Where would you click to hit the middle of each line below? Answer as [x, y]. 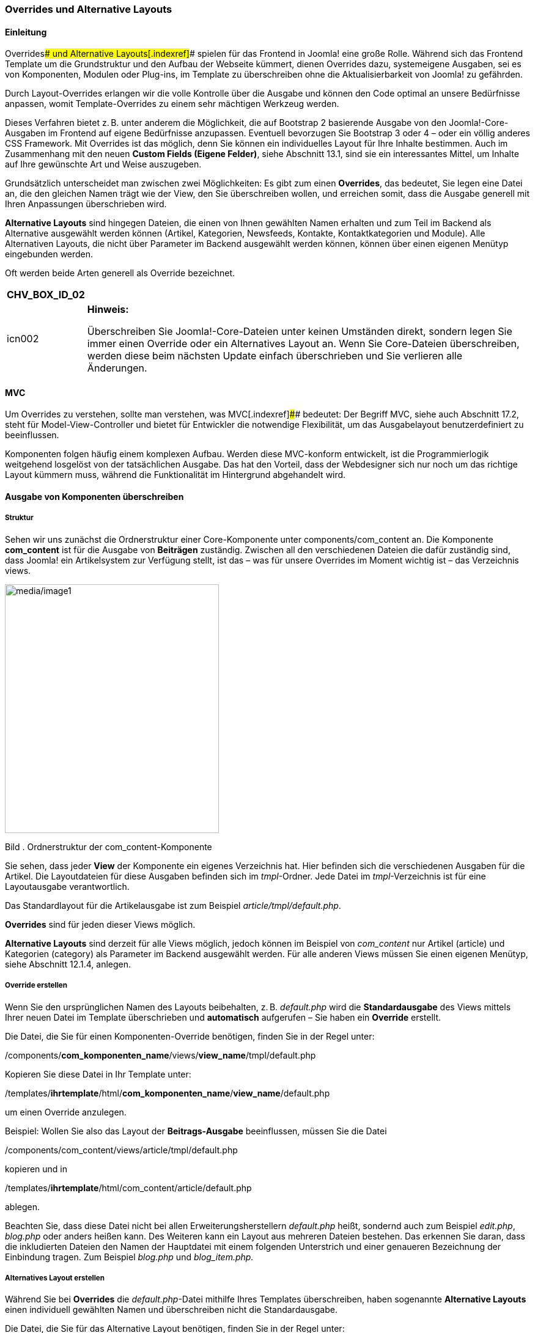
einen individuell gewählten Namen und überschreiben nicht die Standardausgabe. [171, 1310]
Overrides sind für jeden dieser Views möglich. [100, 924]
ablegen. [23, 1206]
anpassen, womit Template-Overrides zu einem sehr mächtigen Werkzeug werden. [172, 104]
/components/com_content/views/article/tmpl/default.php [121, 1150]
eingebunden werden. [49, 254]
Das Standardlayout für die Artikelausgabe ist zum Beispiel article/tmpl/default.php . [173, 905]
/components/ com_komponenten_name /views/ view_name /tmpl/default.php [160, 1055]
